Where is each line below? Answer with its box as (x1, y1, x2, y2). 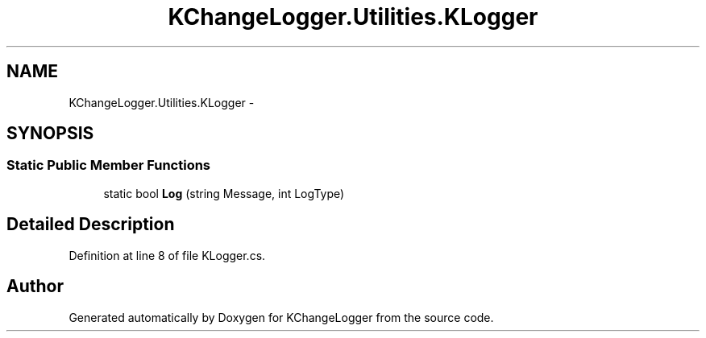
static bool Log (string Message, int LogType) (103, 186, 345, 200)
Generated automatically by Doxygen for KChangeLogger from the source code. (69, 310, 494, 324)
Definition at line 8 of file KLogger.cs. (69, 248, 266, 262)
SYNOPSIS (6, 123, 94, 144)
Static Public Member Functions (6, 157, 211, 174)
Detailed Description (6, 214, 175, 235)
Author (6, 276, 64, 297)
